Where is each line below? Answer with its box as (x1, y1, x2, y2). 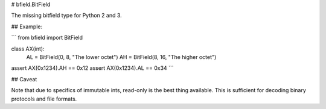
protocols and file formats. (11, 95, 77, 102)
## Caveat (11, 75, 37, 83)
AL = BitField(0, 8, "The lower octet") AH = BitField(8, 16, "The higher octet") (26, 53, 217, 60)
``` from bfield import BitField (11, 34, 83, 42)
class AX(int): (11, 45, 45, 52)
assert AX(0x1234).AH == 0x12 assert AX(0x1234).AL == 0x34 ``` (11, 64, 174, 72)
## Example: (11, 23, 43, 30)
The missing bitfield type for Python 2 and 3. (11, 12, 122, 19)
